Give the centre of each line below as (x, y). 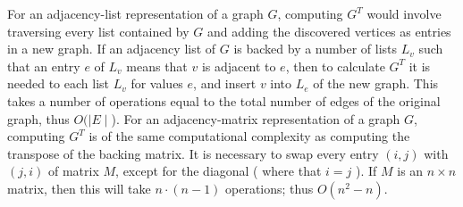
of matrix (73, 171)
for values (157, 83)
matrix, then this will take (79, 188)
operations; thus (269, 188)
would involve (404, 13)
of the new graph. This (376, 83)
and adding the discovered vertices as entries (329, 31)
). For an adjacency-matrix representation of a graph (256, 118)
